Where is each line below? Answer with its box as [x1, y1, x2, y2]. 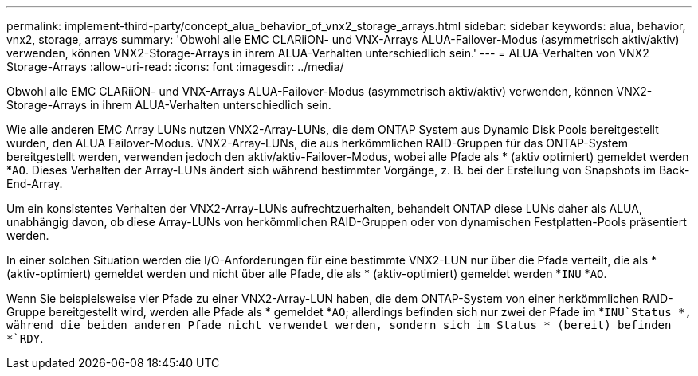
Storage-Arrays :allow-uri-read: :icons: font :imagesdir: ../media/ [6, 60, 344, 73]
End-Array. [6, 177, 63, 190]
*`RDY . [6, 331, 44, 345]
